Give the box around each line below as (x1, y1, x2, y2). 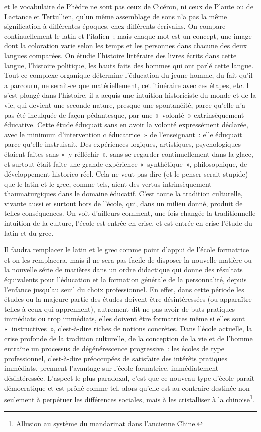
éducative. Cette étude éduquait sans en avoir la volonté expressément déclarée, (4, 119, 248, 130)
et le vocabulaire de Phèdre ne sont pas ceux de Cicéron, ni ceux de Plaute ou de (4, 1, 253, 11)
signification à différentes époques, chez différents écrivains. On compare (4, 21, 226, 31)
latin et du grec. (4, 227, 54, 238)
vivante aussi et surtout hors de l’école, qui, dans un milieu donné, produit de (4, 198, 243, 208)
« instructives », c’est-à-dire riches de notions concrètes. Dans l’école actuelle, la (4, 323, 252, 333)
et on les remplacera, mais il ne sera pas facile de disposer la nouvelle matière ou (4, 254, 252, 265)
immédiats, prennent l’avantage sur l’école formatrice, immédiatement (4, 363, 219, 373)
